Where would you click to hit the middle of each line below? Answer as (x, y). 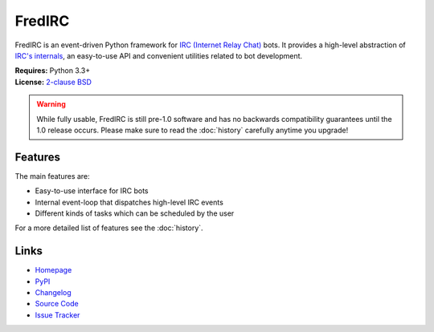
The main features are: (52, 176)
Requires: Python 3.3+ (53, 71)
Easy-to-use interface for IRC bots (92, 191)
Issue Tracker (57, 315)
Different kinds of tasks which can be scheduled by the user (135, 213)
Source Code (57, 304)
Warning (51, 104)
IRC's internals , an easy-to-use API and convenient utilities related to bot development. (159, 55)
